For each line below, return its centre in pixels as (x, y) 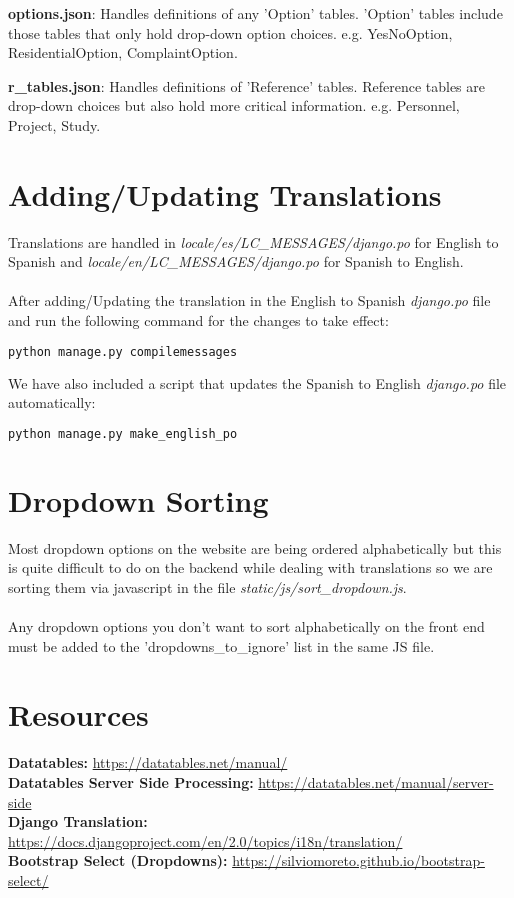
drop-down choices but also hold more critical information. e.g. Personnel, (234, 105)
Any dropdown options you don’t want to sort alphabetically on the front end (246, 626)
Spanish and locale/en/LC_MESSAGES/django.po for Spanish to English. (236, 261)
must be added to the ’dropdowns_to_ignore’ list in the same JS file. (221, 645)
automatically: (52, 402)
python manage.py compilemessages (123, 351)
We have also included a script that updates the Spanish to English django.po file (257, 382)
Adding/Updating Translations (225, 193)
